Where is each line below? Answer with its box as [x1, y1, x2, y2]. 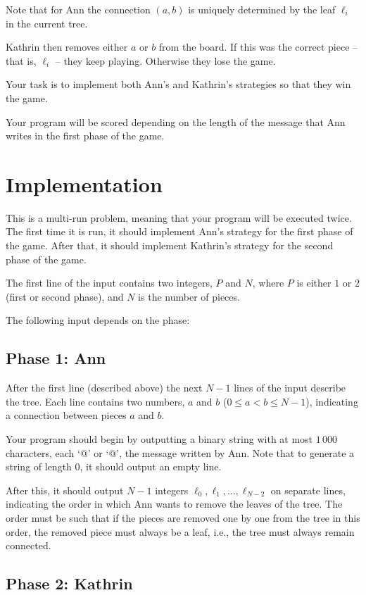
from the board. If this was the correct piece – [158, 39, 358, 54]
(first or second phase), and [6, 289, 124, 303]
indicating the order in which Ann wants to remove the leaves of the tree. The [6, 496, 343, 511]
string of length [6, 459, 72, 474]
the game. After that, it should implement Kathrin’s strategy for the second [6, 238, 334, 253]
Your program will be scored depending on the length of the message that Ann [6, 114, 346, 129]
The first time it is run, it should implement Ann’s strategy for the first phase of [6, 224, 353, 239]
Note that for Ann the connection [6, 2, 151, 16]
